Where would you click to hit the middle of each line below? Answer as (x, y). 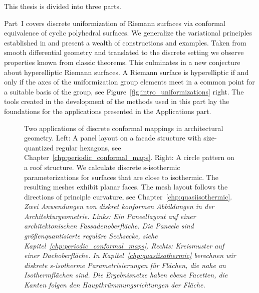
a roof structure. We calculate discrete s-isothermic (102, 167)
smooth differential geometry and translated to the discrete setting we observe (124, 52)
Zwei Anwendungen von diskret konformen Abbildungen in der (119, 206)
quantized (39, 147)
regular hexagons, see (88, 147)
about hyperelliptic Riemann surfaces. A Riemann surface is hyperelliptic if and (126, 72)
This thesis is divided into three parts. (63, 6)
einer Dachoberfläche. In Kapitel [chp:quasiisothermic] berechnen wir (130, 255)
